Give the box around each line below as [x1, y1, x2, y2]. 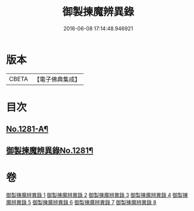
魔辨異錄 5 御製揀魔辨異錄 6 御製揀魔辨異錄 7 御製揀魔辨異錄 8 [6, 199, 157, 206]
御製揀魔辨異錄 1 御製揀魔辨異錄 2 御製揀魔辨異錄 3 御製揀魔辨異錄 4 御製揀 [6, 191, 188, 198]
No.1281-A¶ [6, 124, 49, 134]
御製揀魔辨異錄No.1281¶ [6, 145, 93, 155]
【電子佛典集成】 [33, 75, 81, 83]
